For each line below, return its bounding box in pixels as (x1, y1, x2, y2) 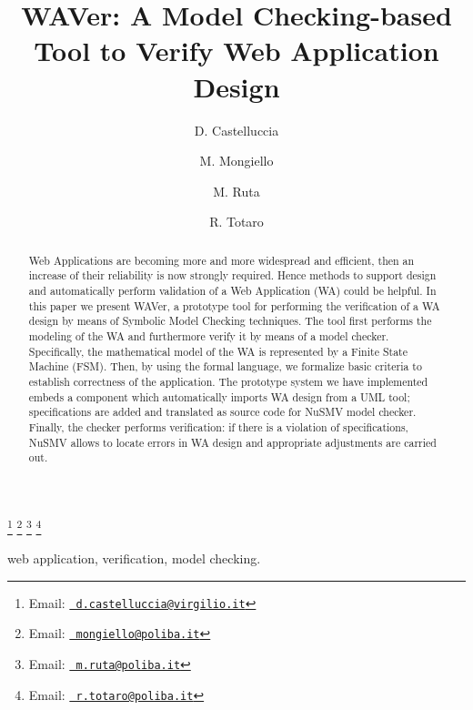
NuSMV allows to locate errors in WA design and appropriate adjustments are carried (28, 434, 437, 450)
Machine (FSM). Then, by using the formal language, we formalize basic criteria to (28, 359, 422, 374)
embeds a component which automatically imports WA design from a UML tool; (28, 389, 410, 404)
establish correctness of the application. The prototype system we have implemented (28, 373, 428, 389)
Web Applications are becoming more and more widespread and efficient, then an (28, 252, 415, 268)
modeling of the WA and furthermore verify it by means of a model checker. (28, 328, 389, 343)
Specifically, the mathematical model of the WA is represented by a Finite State (28, 343, 408, 359)
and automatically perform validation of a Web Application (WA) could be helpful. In (28, 282, 437, 298)
